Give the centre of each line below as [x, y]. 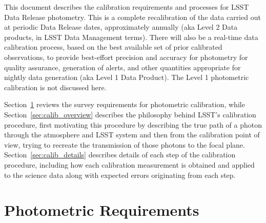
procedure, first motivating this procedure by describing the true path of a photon [133, 124]
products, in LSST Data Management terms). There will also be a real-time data [131, 37]
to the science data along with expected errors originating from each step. [120, 175]
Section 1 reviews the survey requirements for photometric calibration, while [125, 104]
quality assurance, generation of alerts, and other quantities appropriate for [122, 67]
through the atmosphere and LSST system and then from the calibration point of [132, 135]
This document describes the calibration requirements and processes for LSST [127, 7]
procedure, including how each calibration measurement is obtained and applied [129, 164]
